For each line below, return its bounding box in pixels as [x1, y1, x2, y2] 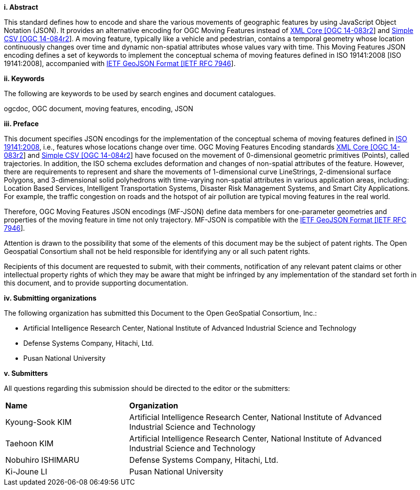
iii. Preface [4, 119, 39, 128]
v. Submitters [4, 369, 48, 377]
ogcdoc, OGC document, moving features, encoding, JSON [4, 104, 194, 113]
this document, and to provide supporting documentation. [4, 279, 188, 287]
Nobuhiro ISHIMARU [5, 455, 80, 465]
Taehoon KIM [5, 439, 54, 448]
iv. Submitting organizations [4, 294, 97, 302]
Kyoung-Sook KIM [5, 417, 72, 427]
